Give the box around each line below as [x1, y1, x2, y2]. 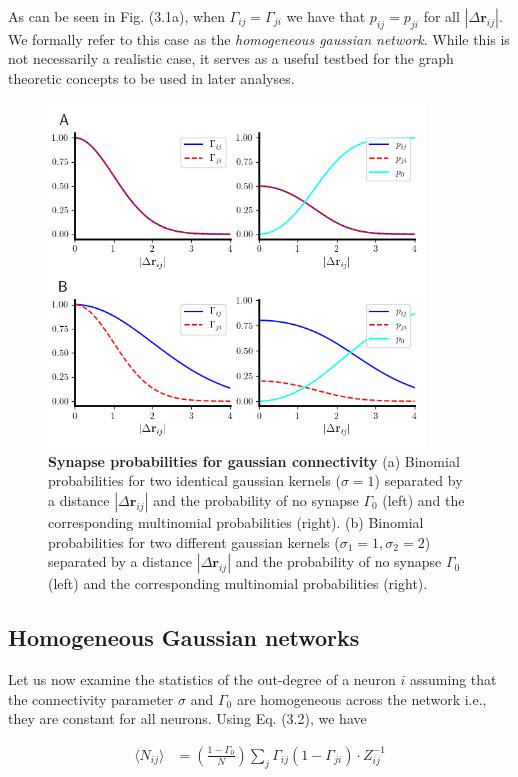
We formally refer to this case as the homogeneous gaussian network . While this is [8, 28, 510, 49]
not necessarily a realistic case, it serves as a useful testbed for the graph [8, 48, 454, 69]
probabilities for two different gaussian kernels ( [48, 531, 340, 552]
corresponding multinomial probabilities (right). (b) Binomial [48, 512, 424, 533]
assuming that [410, 669, 497, 689]
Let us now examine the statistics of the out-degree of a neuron [8, 669, 396, 689]
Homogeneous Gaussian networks [8, 622, 360, 653]
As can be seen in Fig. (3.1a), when [8, 6, 225, 26]
